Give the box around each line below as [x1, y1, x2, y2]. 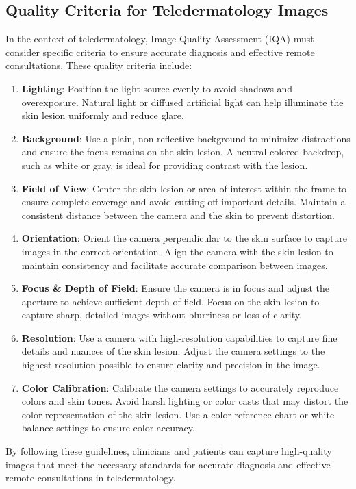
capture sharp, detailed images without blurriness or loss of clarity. [21, 308, 302, 322]
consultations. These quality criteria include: [5, 58, 192, 73]
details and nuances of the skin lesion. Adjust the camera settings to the [21, 344, 325, 358]
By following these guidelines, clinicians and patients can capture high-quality [5, 444, 332, 458]
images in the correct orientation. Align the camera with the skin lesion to [21, 244, 333, 258]
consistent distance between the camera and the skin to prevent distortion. [21, 208, 335, 222]
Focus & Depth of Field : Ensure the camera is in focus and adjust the [21, 281, 330, 295]
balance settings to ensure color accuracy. [21, 421, 195, 435]
